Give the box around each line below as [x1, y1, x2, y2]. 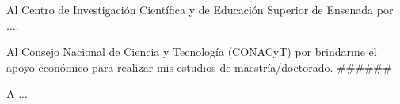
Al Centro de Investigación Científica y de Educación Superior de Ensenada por [6, 2, 394, 17]
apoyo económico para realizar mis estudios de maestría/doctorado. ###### [6, 58, 392, 75]
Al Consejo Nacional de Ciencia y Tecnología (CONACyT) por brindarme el [6, 43, 377, 60]
